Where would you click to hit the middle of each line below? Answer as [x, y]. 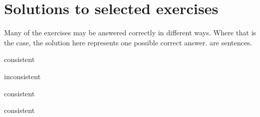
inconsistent [23, 76]
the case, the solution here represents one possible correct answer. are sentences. [128, 42]
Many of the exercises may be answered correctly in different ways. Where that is [130, 33]
